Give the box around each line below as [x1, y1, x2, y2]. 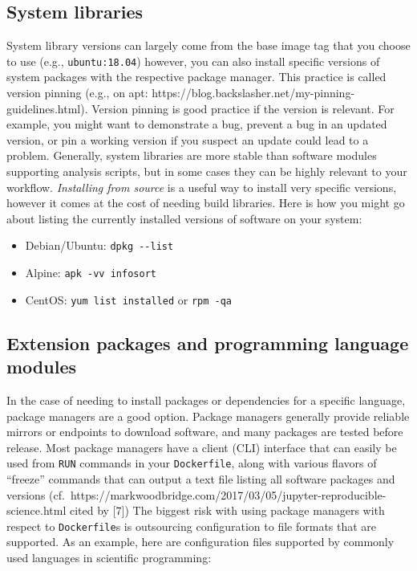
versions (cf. [6, 486, 65, 503]
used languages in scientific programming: [6, 549, 212, 566]
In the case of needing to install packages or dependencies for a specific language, [6, 391, 406, 408]
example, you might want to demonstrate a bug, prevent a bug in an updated [6, 116, 387, 133]
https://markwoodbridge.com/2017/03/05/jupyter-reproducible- [70, 486, 387, 503]
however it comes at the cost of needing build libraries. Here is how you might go [6, 194, 405, 211]
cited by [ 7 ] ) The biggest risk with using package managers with [70, 502, 385, 519]
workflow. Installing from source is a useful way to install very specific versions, [6, 178, 397, 195]
